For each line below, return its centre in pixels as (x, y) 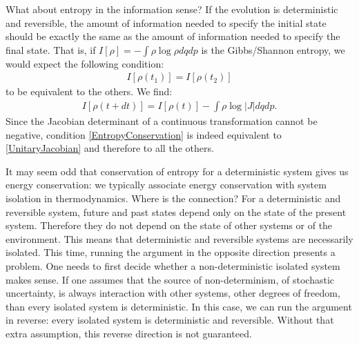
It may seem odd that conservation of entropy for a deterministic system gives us (177, 171)
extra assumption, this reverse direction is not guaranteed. (129, 333)
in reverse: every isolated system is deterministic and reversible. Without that (170, 320)
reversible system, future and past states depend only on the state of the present (176, 211)
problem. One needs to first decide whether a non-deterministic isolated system (173, 265)
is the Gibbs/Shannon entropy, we (273, 49)
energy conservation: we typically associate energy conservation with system (166, 185)
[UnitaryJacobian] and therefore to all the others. (110, 148)
